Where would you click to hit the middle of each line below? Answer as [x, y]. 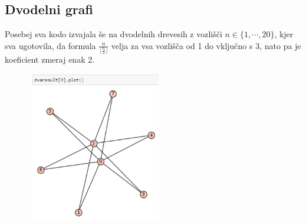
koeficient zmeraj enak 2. [50, 59]
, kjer [284, 34]
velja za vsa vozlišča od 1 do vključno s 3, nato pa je [206, 45]
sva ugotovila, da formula [50, 45]
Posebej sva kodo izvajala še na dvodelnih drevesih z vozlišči [113, 34]
